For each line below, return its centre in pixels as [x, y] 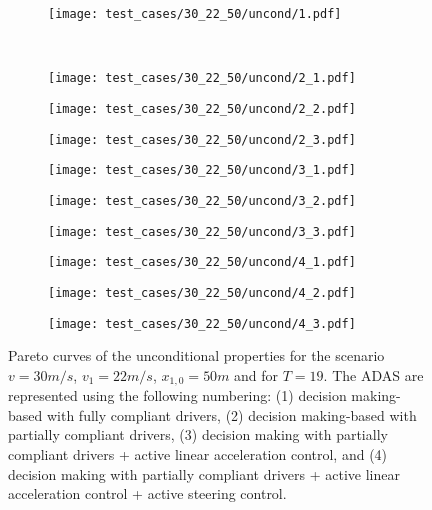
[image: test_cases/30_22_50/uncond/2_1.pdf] [202, 78]
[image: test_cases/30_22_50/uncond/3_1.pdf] [202, 170]
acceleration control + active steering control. [147, 493]
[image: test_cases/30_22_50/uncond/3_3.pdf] [202, 231]
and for [256, 374]
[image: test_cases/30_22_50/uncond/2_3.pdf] [202, 139]
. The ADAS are [373, 374]
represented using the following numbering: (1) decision [177, 395]
